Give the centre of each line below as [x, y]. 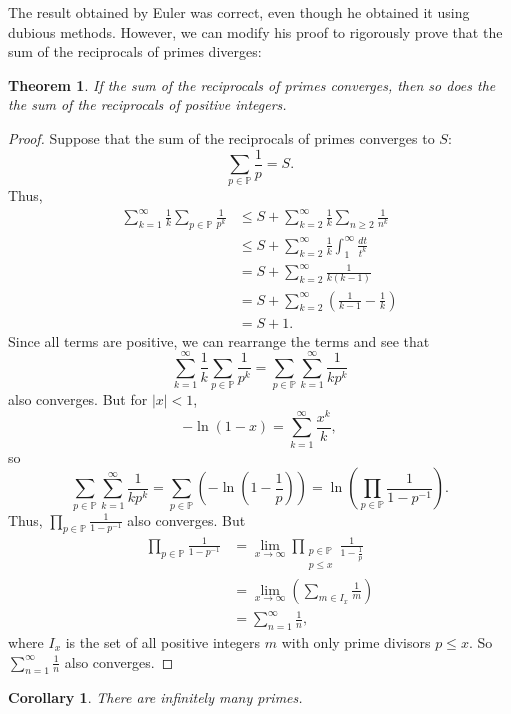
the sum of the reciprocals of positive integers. [147, 104]
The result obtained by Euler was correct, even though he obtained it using [239, 12]
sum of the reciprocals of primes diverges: [135, 51]
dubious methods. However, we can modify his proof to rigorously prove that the [255, 31]
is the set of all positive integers [163, 642]
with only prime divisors [356, 642]
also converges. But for [78, 399]
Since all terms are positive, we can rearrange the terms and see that [219, 340]
